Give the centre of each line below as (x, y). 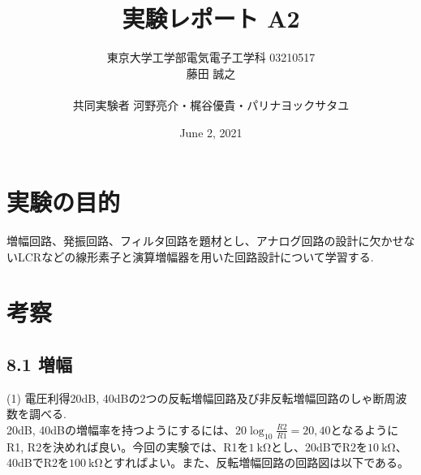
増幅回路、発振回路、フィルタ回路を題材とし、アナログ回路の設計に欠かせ (205, 241)
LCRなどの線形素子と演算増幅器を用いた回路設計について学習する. (195, 256)
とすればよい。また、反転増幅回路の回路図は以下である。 (256, 462)
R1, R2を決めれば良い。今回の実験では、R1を (128, 446)
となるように (365, 429)
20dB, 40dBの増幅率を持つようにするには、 (121, 429)
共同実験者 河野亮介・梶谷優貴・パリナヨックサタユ (211, 104)
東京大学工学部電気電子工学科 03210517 (211, 57)
